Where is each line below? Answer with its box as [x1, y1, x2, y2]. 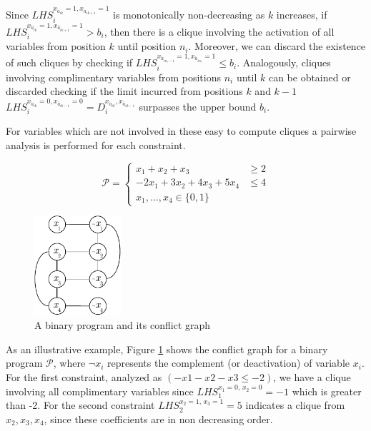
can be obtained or [268, 69, 351, 84]
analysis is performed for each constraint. [6, 137, 186, 152]
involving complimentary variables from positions [6, 69, 221, 84]
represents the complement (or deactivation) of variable [107, 355, 350, 370]
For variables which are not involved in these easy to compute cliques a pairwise [6, 123, 357, 138]
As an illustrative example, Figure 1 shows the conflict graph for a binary [6, 341, 328, 356]
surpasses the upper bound [139, 98, 257, 113]
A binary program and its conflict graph [34, 318, 211, 333]
